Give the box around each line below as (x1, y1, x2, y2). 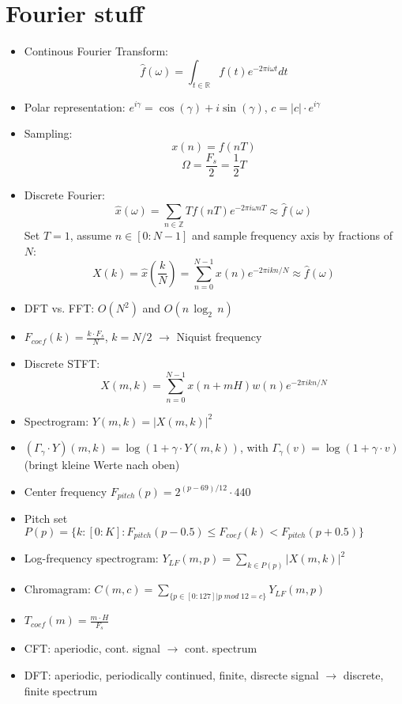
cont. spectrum (185, 640, 257, 657)
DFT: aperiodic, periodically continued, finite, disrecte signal (24, 667, 319, 683)
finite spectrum (24, 682, 98, 698)
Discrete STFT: (24, 355, 100, 372)
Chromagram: (24, 581, 91, 597)
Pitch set (24, 510, 68, 527)
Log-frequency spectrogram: (24, 550, 159, 566)
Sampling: (24, 125, 73, 142)
